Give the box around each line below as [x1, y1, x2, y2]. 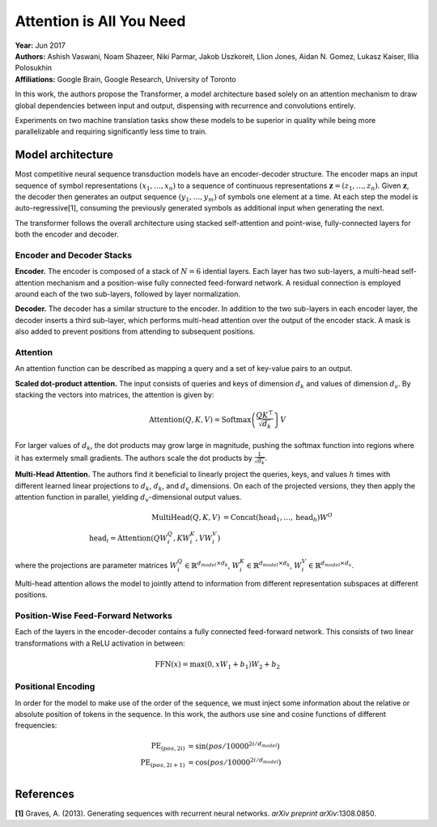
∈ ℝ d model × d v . [308, 560, 354, 570]
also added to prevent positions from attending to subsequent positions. [15, 326, 256, 336]
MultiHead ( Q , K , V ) [151, 513, 221, 522]
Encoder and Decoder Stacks [15, 249, 133, 261]
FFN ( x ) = [155, 659, 189, 668]
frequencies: [15, 721, 57, 731]
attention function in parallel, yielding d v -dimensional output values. [15, 492, 242, 504]
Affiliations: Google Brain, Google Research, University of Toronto [15, 74, 236, 84]
